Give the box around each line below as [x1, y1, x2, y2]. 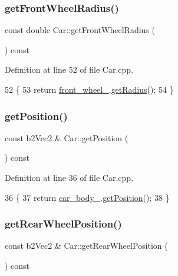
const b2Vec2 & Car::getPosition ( [5, 131, 128, 144]
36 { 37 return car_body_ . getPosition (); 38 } [5, 191, 170, 203]
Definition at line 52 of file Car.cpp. [5, 63, 134, 76]
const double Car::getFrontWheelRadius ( [5, 24, 155, 36]
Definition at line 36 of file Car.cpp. [5, 171, 134, 183]
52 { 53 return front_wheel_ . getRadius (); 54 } [5, 83, 174, 95]
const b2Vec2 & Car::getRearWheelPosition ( [5, 239, 168, 252]
